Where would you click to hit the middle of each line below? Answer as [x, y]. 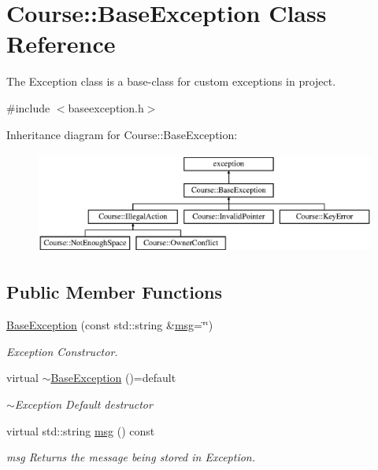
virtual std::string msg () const [81, 430]
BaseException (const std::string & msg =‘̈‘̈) [110, 325]
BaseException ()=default [113, 378]
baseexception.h [106, 107]
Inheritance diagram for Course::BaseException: [122, 134]
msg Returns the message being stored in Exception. [131, 457]
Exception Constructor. [62, 351]
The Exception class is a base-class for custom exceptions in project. [171, 81]
